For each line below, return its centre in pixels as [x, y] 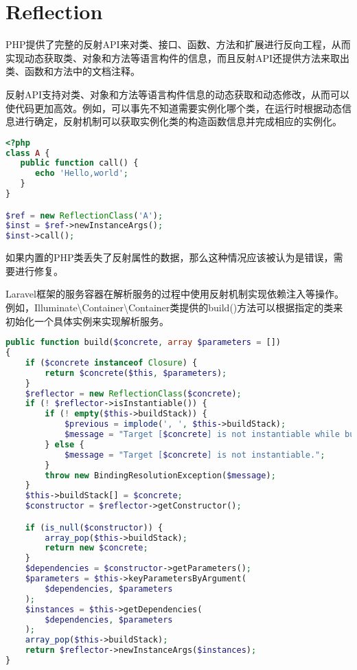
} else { [65, 444]
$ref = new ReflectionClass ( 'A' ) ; [84, 215]
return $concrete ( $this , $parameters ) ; [136, 373]
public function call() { [79, 163]
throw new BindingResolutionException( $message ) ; [160, 475]
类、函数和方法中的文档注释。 [73, 71]
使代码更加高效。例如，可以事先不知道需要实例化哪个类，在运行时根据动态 [174, 108]
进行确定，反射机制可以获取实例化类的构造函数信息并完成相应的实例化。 [178, 121]
